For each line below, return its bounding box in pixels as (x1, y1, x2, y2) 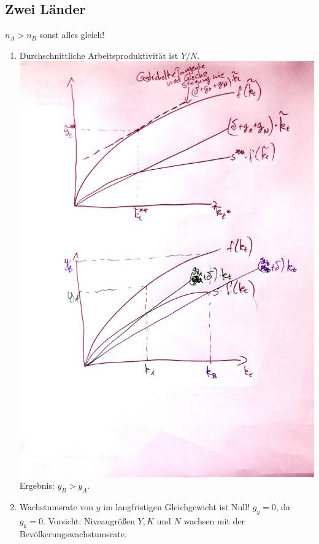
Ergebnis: (19, 479, 55, 492)
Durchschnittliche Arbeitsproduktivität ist (19, 48, 179, 61)
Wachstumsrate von (19, 500, 94, 513)
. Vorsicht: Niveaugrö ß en (43, 514, 135, 527)
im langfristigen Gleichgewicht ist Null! (103, 500, 250, 513)
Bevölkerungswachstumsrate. (19, 527, 127, 540)
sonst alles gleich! (39, 28, 105, 41)
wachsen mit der (183, 514, 245, 527)
